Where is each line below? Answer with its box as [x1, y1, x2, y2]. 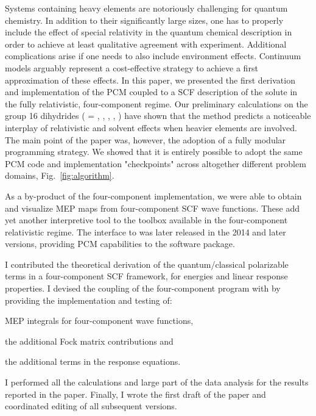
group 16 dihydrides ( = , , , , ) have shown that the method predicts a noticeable [5, 109, 311, 122]
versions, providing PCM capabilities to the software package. [5, 237, 235, 250]
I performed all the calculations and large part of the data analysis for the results [5, 376, 309, 389]
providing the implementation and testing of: [5, 293, 172, 306]
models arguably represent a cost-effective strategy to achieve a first [5, 61, 258, 74]
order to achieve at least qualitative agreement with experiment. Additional [5, 37, 287, 50]
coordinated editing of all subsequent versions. [5, 400, 177, 412]
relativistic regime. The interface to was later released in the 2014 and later [5, 225, 286, 238]
